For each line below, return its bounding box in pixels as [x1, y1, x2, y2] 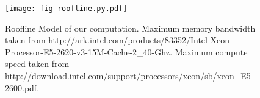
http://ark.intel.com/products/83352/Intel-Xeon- [48, 33, 233, 46]
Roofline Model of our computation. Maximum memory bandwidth [5, 21, 256, 34]
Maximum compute [175, 45, 248, 58]
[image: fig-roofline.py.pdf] [5, 4, 128, 13]
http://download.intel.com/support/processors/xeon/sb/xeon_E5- [5, 69, 254, 82]
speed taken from [5, 57, 70, 70]
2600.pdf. [5, 81, 40, 94]
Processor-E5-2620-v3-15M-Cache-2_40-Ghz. [5, 45, 173, 58]
